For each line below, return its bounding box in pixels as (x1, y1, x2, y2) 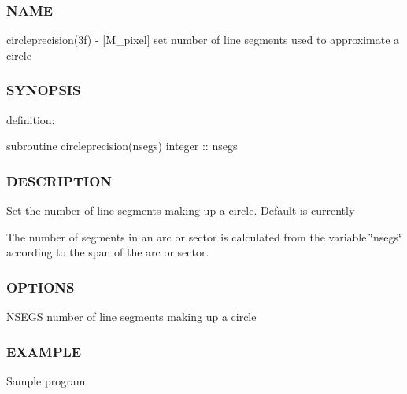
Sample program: (6, 372, 89, 388)
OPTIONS (6, 277, 75, 296)
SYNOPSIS (6, 80, 81, 100)
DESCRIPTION (6, 171, 113, 190)
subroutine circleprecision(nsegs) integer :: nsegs (6, 138, 238, 154)
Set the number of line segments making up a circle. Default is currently (6, 202, 355, 219)
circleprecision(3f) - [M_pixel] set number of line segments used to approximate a (6, 31, 400, 48)
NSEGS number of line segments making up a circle (6, 308, 257, 325)
